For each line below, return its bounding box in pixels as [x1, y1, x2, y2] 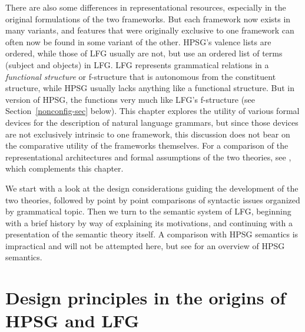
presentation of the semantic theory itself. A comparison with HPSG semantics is [5, 228, 299, 240]
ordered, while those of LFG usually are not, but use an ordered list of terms [5, 47, 283, 59]
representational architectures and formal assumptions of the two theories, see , [5, 150, 291, 163]
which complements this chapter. [5, 162, 124, 175]
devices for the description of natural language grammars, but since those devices [5, 116, 299, 128]
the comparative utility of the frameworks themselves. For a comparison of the [5, 139, 289, 152]
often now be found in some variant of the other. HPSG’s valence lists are [5, 35, 271, 48]
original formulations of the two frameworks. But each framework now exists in [5, 12, 291, 25]
